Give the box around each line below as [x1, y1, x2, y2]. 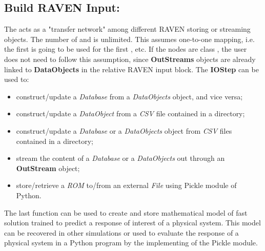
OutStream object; [16, 162, 80, 173]
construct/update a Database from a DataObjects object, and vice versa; [16, 91, 243, 101]
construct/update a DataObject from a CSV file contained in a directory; [16, 108, 245, 119]
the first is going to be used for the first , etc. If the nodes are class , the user [4, 44, 247, 54]
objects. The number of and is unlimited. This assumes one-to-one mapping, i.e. [4, 33, 255, 44]
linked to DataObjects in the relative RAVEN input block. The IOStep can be [4, 64, 259, 74]
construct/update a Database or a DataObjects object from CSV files [16, 125, 232, 136]
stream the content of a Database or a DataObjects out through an [16, 153, 225, 163]
